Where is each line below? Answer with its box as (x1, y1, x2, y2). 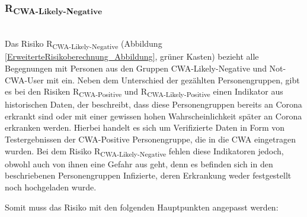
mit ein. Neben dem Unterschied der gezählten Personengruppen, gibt (46, 73, 300, 86)
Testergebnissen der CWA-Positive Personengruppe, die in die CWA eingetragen (5, 133, 296, 145)
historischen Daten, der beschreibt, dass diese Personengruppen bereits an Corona (5, 98, 302, 111)
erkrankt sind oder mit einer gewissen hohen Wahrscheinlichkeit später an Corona (5, 109, 302, 122)
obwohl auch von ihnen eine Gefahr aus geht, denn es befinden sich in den (5, 157, 273, 170)
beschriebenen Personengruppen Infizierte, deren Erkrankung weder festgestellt (5, 169, 292, 182)
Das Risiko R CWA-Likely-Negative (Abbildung (5, 37, 162, 51)
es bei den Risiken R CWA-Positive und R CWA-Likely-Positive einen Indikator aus (5, 85, 283, 99)
